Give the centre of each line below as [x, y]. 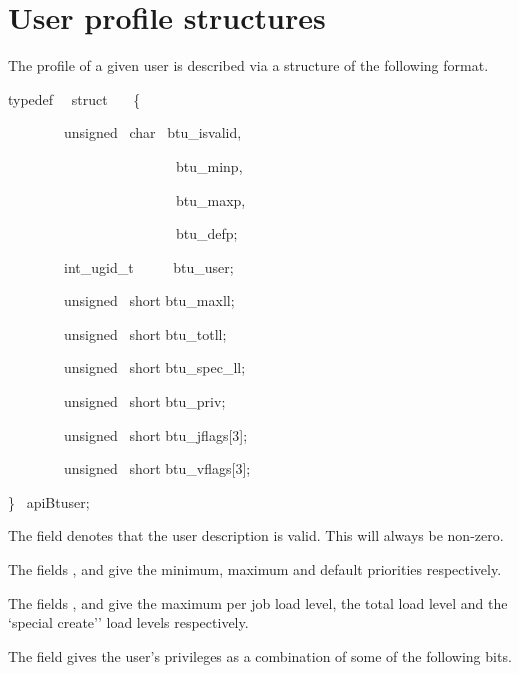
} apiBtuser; [49, 501]
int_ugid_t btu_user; [148, 266]
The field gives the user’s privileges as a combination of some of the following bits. [260, 655]
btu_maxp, [210, 199]
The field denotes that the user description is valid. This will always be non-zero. [256, 535]
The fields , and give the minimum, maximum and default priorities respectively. [255, 569]
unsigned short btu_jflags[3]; [155, 434]
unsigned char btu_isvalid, [152, 132]
